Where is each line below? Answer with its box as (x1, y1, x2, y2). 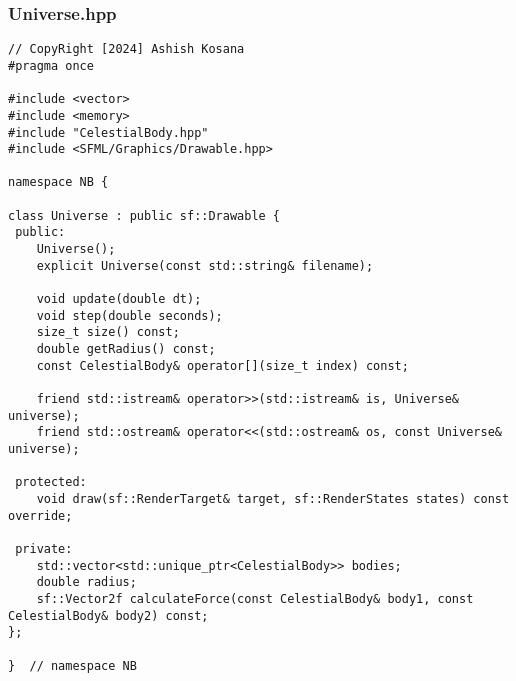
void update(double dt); (36, 292, 202, 307)
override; (8, 508, 73, 523)
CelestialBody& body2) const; (8, 608, 209, 623)
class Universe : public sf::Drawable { (8, 208, 281, 223)
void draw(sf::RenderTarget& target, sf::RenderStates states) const (36, 491, 510, 506)
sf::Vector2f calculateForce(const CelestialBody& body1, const (36, 591, 474, 606)
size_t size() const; (36, 325, 180, 340)
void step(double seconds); (36, 308, 223, 323)
